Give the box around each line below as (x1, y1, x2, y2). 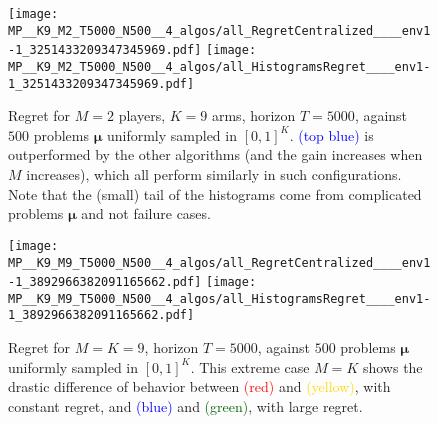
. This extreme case (190, 356, 310, 377)
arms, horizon (211, 105, 296, 126)
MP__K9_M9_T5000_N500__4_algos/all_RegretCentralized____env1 (8, 255, 431, 270)
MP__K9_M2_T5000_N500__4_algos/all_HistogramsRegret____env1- (8, 59, 431, 74)
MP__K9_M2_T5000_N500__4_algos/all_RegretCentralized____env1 (8, 23, 431, 38)
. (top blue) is (289, 124, 374, 145)
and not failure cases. (81, 203, 211, 224)
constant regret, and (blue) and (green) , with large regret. (8, 395, 363, 416)
